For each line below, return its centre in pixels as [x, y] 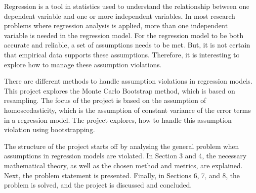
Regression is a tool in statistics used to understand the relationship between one [127, 6]
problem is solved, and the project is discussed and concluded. [98, 185]
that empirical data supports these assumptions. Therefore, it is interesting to [122, 54]
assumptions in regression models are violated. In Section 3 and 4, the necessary [125, 156]
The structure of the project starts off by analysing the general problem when [122, 146]
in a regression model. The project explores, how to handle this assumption [118, 120]
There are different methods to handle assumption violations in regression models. [128, 81]
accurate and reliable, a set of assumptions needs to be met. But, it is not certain [127, 45]
